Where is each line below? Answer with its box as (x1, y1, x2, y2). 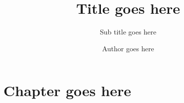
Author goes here (102, 43, 154, 53)
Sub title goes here (99, 27, 157, 37)
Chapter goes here (3, 80, 131, 101)
